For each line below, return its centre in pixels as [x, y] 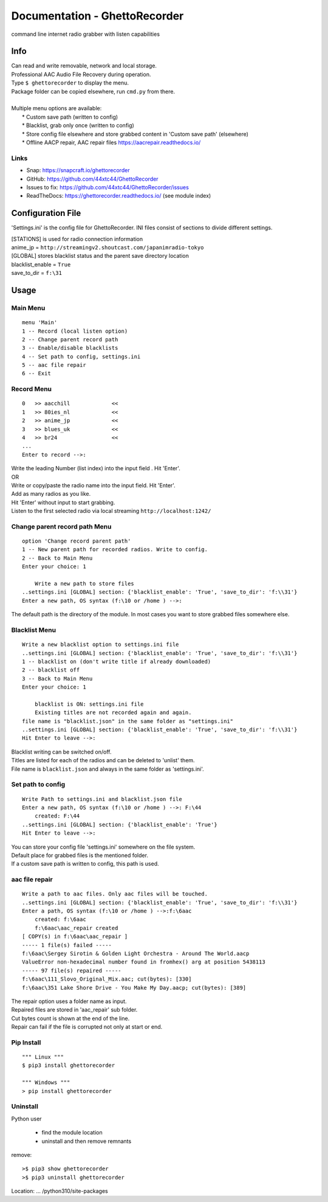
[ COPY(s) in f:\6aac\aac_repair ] [75, 936]
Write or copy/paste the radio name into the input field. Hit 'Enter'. [93, 485]
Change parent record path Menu [61, 526]
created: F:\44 [57, 816]
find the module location [72, 1133]
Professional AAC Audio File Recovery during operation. [81, 74]
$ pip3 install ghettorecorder [69, 1065]
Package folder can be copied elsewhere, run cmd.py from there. [93, 91]
